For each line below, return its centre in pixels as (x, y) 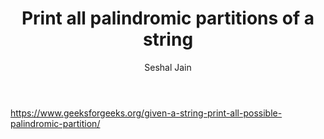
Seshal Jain (168, 67)
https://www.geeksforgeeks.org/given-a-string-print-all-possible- (146, 113)
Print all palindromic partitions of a (168, 18)
